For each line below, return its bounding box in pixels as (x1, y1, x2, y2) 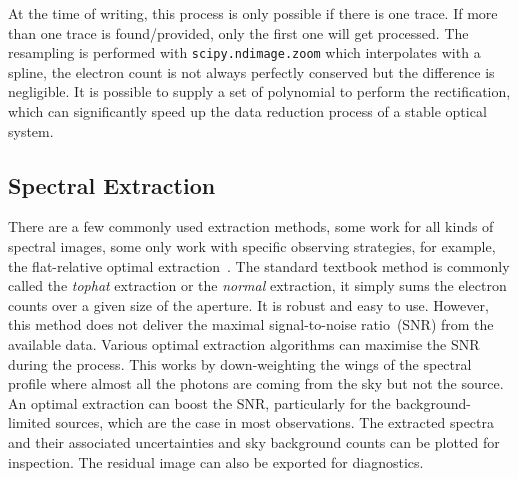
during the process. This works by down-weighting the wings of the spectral (8, 353, 472, 374)
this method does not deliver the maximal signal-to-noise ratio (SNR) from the (8, 314, 494, 335)
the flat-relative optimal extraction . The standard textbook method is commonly (8, 255, 510, 276)
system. (8, 120, 54, 141)
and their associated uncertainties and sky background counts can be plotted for (8, 431, 500, 452)
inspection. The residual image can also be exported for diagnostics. (8, 451, 424, 472)
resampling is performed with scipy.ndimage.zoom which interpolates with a (8, 42, 481, 63)
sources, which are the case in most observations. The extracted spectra (55, 412, 494, 433)
